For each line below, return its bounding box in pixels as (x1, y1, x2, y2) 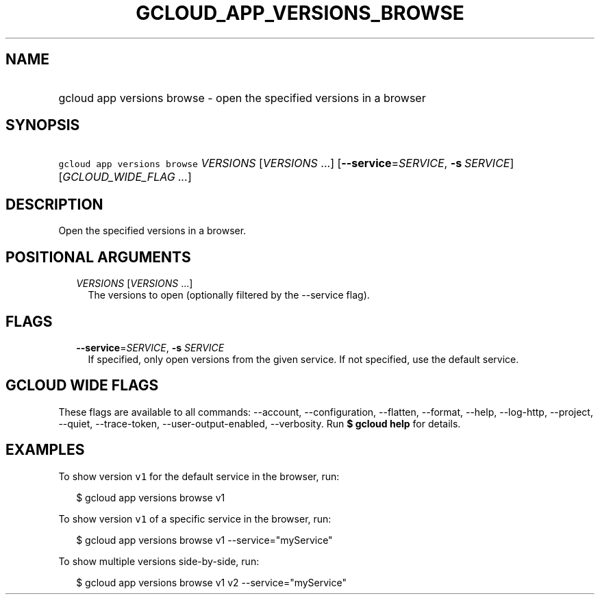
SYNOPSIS (5, 116, 80, 134)
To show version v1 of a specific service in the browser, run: (58, 512, 332, 525)
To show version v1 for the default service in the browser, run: (58, 470, 340, 482)
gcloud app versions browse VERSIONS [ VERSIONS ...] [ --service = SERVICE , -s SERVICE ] (58, 156, 514, 171)
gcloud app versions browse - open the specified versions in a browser (58, 90, 426, 105)
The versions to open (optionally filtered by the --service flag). (88, 289, 370, 301)
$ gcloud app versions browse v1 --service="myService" (76, 534, 333, 546)
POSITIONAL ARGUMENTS (5, 248, 191, 266)
